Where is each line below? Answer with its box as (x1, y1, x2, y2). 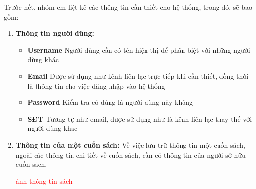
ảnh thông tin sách (15, 175, 73, 186)
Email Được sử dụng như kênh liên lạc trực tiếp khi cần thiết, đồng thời (27, 70, 249, 81)
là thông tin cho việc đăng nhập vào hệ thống (27, 80, 165, 91)
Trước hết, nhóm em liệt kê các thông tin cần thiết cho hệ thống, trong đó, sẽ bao (4, 2, 252, 12)
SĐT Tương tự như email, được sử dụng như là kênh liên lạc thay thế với (27, 113, 252, 124)
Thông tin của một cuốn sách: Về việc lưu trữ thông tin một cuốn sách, (15, 139, 245, 150)
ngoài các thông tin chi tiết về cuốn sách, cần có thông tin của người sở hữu (15, 149, 246, 159)
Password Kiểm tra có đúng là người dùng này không (27, 97, 193, 107)
